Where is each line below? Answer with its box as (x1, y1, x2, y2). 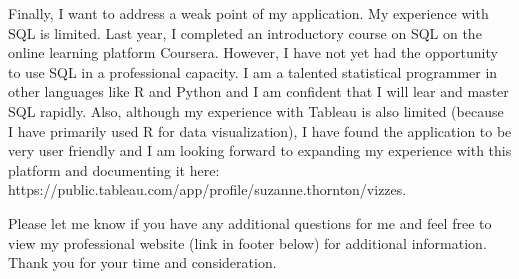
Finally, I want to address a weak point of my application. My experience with (8, 3, 489, 23)
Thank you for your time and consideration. (8, 252, 277, 273)
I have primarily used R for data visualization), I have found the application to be (8, 120, 512, 141)
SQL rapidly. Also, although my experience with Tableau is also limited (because (8, 100, 504, 121)
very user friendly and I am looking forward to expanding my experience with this (8, 140, 512, 161)
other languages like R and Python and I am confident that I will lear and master (8, 81, 509, 102)
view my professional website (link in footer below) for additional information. (8, 232, 487, 253)
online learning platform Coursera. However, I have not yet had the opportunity (8, 42, 498, 63)
